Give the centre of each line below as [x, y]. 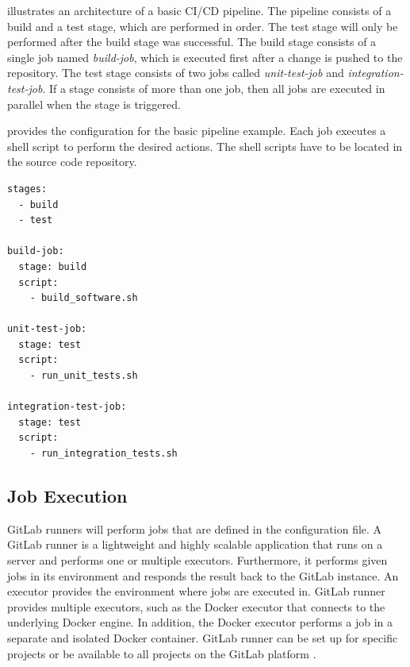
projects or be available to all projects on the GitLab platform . [162, 653]
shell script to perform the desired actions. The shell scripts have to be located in [205, 146]
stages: [27, 189]
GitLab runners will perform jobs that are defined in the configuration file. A [195, 528]
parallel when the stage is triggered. [94, 104]
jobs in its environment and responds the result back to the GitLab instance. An [203, 575]
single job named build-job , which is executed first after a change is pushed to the [205, 57]
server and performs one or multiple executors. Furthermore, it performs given [197, 560]
